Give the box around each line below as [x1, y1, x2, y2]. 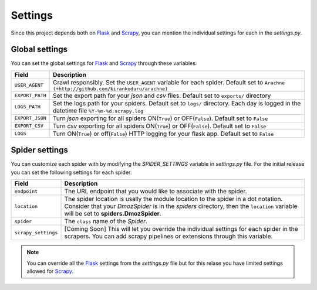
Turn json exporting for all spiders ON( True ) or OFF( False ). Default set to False [53, 114, 268, 122]
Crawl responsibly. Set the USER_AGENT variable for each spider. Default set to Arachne [53, 78, 285, 86]
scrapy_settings [14, 229, 58, 236]
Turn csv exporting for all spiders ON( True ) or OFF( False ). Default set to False [53, 122, 267, 130]
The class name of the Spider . [64, 217, 148, 226]
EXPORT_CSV [14, 123, 44, 129]
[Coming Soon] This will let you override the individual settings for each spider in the [64, 225, 298, 233]
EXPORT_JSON [14, 115, 46, 121]
